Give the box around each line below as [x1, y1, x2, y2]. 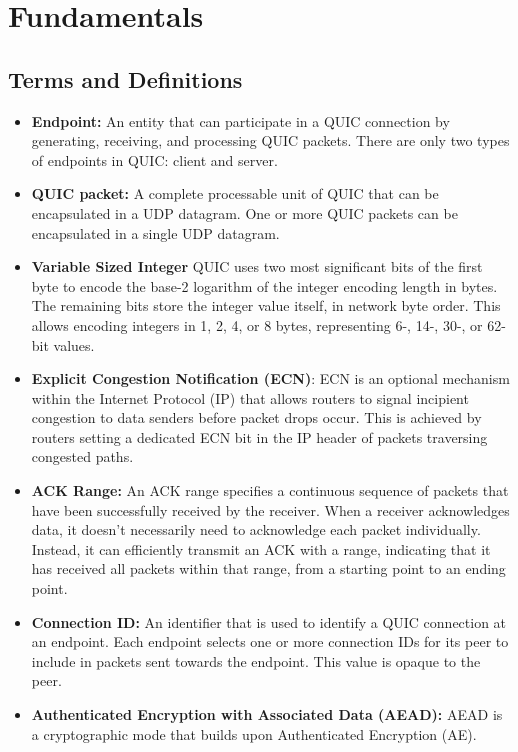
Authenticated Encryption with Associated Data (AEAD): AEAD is [31, 704, 503, 725]
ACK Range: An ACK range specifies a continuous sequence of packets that [31, 480, 509, 501]
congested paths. [31, 446, 134, 467]
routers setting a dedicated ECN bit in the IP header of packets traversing [31, 426, 488, 447]
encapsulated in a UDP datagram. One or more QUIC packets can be [31, 202, 458, 223]
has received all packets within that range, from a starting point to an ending [31, 558, 506, 579]
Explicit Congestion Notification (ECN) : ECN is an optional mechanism [31, 368, 510, 389]
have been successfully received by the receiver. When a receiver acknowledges [31, 499, 510, 520]
